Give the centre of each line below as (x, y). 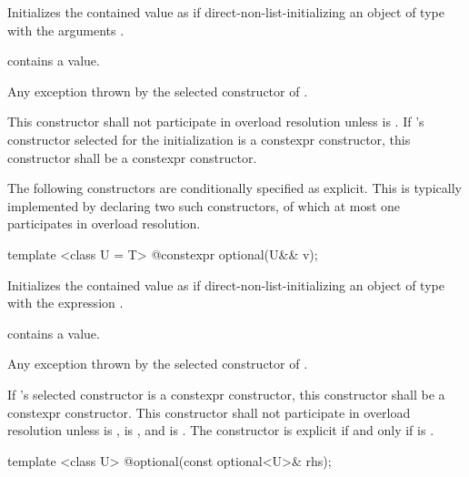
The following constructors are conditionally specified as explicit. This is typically (234, 188)
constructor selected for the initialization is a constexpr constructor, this (209, 139)
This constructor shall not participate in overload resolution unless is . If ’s (216, 122)
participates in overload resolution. (104, 223)
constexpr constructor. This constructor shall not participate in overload (209, 412)
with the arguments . (66, 30)
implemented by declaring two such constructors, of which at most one (204, 205)
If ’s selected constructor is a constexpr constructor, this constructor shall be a (226, 394)
